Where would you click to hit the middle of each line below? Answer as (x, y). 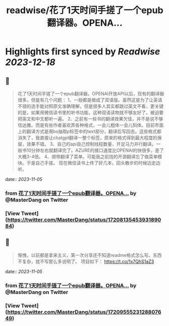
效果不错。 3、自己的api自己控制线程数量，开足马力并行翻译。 (91, 144)
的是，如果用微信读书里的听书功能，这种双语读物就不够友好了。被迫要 (91, 112)
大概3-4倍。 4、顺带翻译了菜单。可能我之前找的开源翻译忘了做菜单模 (90, 156)
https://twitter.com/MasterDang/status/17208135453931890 (84, 220)
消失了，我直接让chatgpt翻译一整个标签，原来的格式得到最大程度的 (88, 138)
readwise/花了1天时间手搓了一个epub (85, 10)
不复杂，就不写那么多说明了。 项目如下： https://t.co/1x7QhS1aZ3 (86, 261)
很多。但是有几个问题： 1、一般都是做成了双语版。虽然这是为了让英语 (90, 100)
